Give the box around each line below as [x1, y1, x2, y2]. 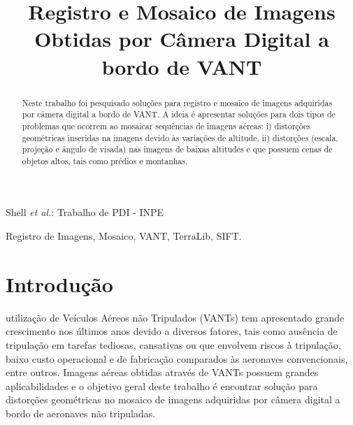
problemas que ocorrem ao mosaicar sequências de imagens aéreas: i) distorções [22, 120, 310, 131]
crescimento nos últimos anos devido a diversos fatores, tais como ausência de [6, 324, 338, 338]
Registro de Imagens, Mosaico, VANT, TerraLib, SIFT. [6, 229, 242, 243]
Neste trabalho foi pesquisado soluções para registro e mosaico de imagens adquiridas [22, 96, 333, 108]
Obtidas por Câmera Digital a [34, 24, 329, 53]
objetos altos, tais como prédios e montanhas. [22, 154, 188, 166]
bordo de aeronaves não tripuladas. [6, 405, 156, 420]
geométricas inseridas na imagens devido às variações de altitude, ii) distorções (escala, [22, 131, 338, 143]
